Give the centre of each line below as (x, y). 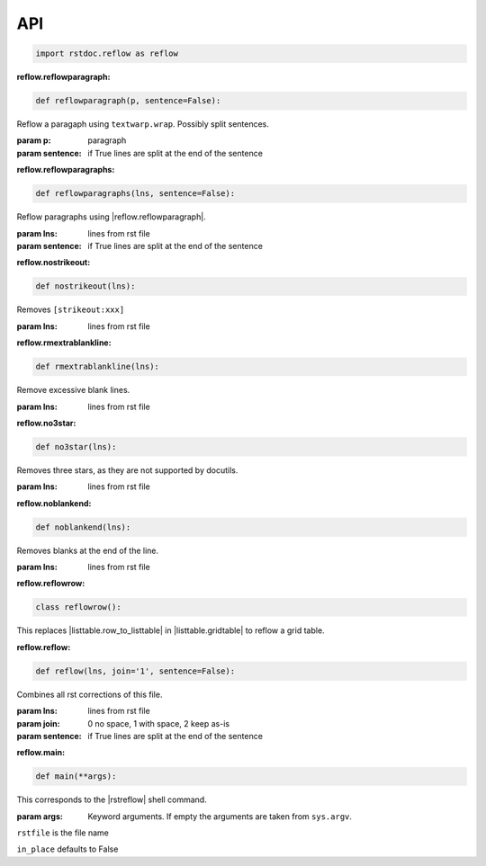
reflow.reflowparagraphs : (66, 170)
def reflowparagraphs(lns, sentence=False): (135, 194)
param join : (38, 723)
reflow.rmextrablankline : (64, 343)
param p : (34, 140)
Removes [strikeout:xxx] (71, 309)
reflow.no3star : (46, 423)
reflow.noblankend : (54, 503)
